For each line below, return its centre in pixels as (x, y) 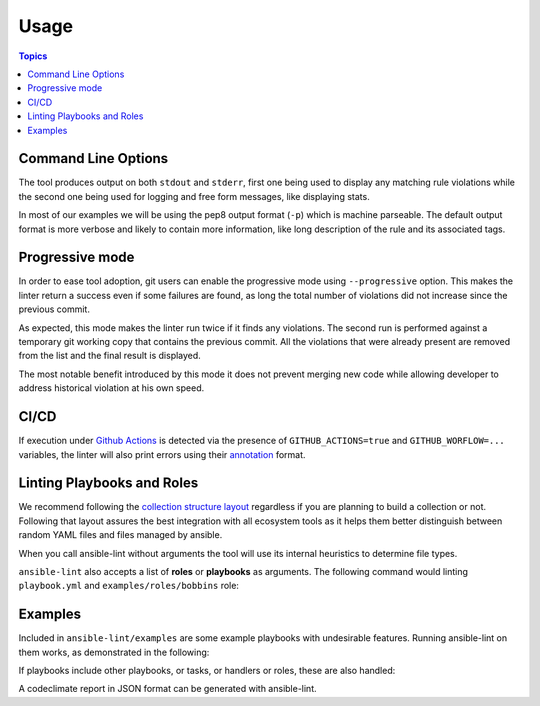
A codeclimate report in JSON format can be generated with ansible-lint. (167, 689)
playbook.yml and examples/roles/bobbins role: (129, 586)
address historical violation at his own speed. (111, 388)
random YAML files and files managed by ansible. (120, 535)
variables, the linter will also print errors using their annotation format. (162, 454)
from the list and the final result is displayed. (110, 356)
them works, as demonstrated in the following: (114, 652)
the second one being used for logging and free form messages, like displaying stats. (194, 196)
